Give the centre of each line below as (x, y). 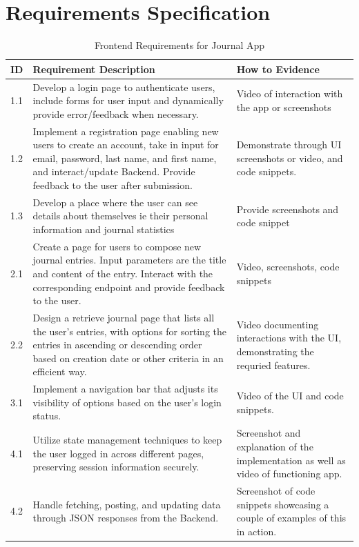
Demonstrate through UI (289, 145)
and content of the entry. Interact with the (123, 273)
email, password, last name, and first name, (125, 158)
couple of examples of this (291, 518)
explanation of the (275, 446)
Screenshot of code (276, 490)
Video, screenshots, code (288, 267)
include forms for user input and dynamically (128, 100)
